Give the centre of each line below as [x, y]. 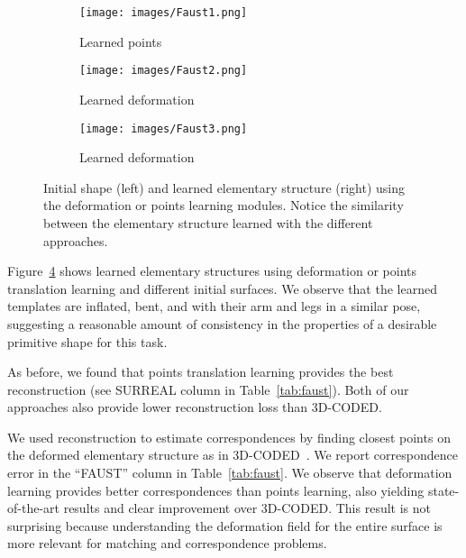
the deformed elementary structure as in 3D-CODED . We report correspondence [233, 455]
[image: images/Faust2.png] [164, 71]
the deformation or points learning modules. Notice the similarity [224, 205]
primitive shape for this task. [87, 341]
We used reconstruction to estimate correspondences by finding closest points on [229, 437]
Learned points [121, 41]
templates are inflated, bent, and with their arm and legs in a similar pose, [214, 306]
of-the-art [33, 508]
